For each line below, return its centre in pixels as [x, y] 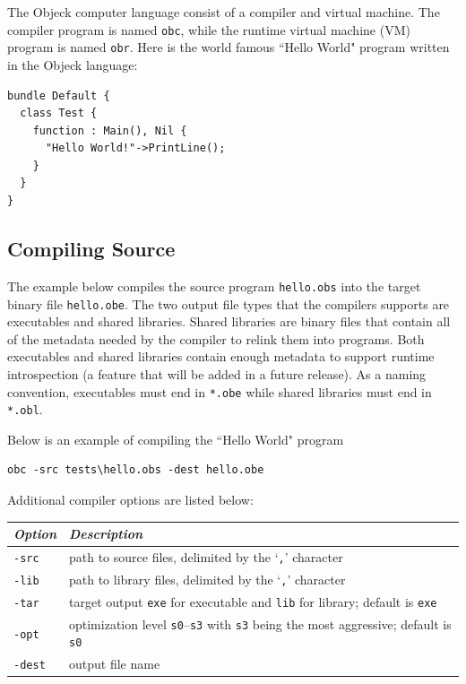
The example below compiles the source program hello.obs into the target [214, 286]
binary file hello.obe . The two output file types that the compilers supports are [229, 303]
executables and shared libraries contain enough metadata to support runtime [221, 356]
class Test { [59, 113]
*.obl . [25, 409]
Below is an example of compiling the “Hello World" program [176, 439]
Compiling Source [91, 249]
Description [106, 534]
